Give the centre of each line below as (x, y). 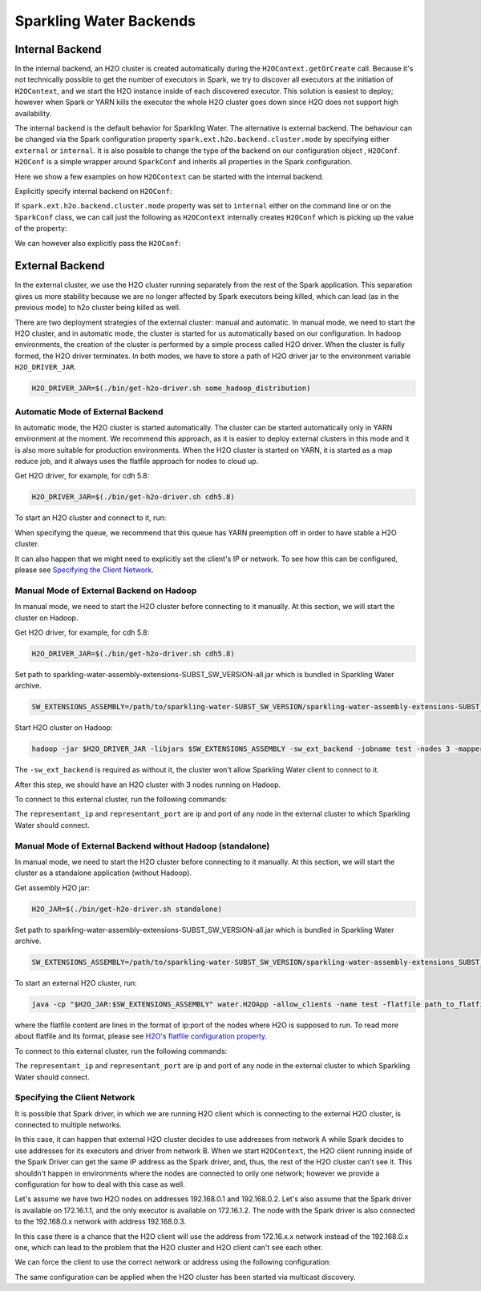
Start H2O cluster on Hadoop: (64, 728)
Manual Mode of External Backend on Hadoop (106, 591)
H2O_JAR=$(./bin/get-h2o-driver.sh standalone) (127, 909)
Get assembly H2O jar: (52, 888)
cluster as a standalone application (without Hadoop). (103, 873)
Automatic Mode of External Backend (89, 411)
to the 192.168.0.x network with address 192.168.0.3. (101, 1221)
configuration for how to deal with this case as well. (100, 1184)
